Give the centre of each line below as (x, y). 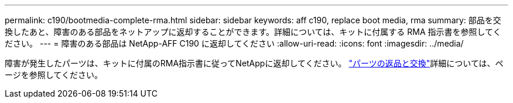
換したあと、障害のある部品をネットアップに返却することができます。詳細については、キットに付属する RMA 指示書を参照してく (253, 32)
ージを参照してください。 (54, 75)
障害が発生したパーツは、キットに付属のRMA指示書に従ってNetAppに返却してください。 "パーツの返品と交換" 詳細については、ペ (254, 63)
